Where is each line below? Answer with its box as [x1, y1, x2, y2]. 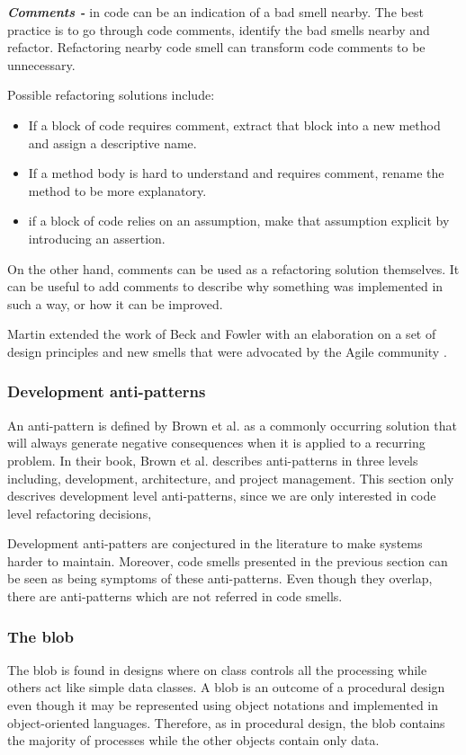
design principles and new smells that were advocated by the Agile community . [7, 342, 447, 360]
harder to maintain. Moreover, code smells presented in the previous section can [7, 551, 448, 570]
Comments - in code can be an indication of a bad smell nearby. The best [7, 3, 424, 21]
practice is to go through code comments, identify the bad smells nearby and [7, 20, 430, 39]
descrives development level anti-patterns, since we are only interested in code [7, 486, 436, 505]
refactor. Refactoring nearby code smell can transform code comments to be [7, 38, 426, 57]
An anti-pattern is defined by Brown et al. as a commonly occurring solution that [7, 415, 457, 434]
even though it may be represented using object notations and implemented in [7, 696, 439, 715]
